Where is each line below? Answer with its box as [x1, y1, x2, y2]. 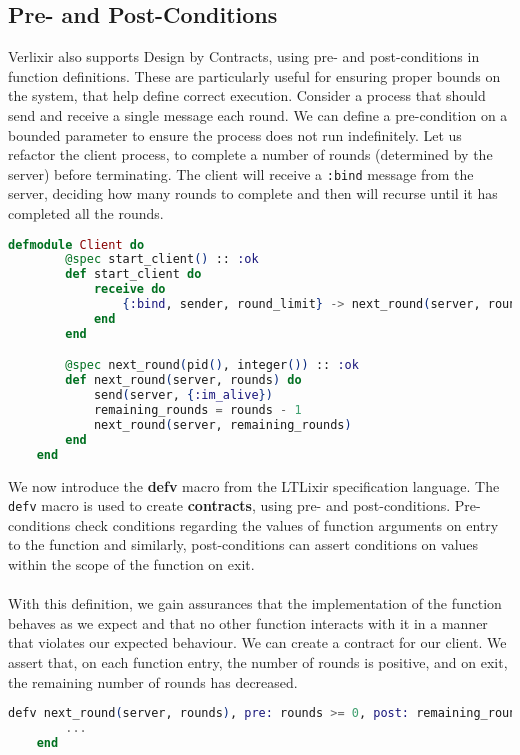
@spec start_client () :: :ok [65, 252, 259, 267]
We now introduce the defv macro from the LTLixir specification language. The [8, 475, 500, 496]
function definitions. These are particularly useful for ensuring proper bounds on [8, 65, 501, 86]
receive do [93, 282, 166, 297]
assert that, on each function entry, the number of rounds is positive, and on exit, [8, 651, 508, 672]
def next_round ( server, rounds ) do [65, 373, 302, 388]
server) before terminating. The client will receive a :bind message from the [8, 163, 474, 184]
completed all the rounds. [8, 203, 164, 224]
